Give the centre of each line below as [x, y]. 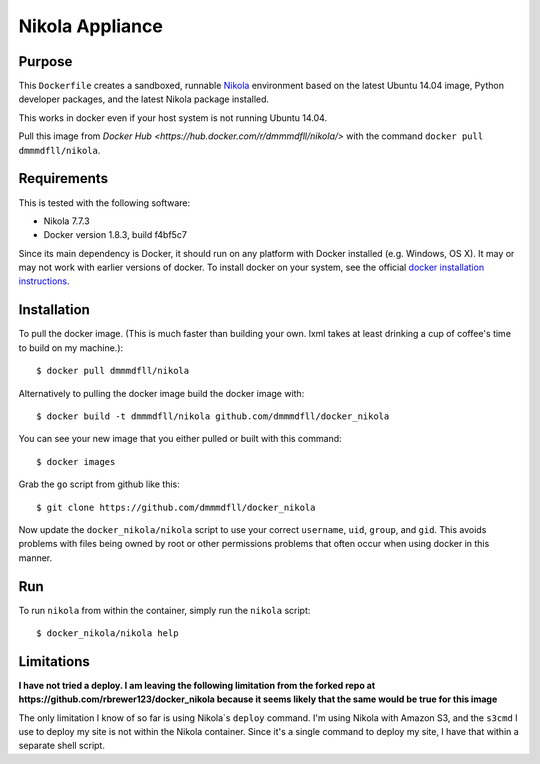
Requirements [63, 178]
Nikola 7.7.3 [66, 221]
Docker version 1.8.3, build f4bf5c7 [115, 235]
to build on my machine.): [71, 347]
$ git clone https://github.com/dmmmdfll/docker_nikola [176, 507]
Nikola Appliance [91, 26]
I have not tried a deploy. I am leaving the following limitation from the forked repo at [197, 685]
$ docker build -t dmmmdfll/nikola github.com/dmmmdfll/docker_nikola [213, 416]
